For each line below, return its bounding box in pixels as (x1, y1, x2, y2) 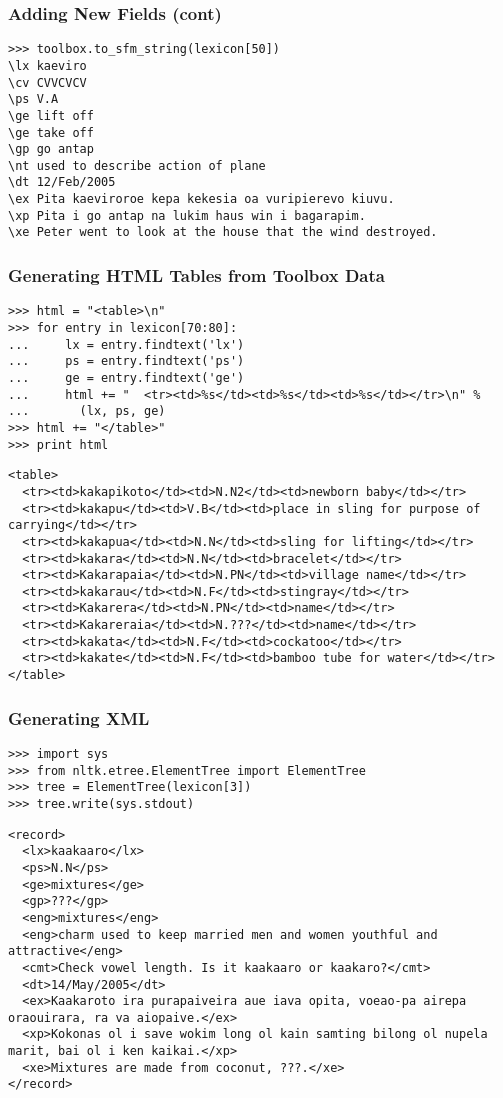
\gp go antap (8, 142, 94, 157)
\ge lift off (8, 108, 94, 123)
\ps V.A (8, 92, 59, 107)
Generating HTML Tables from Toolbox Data (8, 263, 385, 288)
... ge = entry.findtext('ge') (8, 370, 245, 385)
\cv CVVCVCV (8, 75, 87, 90)
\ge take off (8, 125, 94, 140)
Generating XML (8, 705, 150, 730)
